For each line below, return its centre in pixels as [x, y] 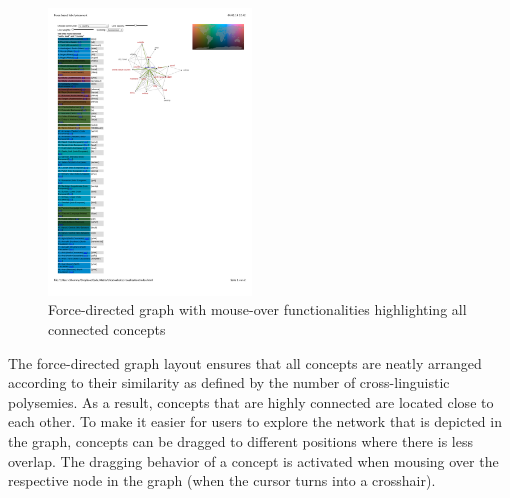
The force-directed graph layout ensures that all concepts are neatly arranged [245, 362]
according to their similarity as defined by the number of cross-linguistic [229, 382]
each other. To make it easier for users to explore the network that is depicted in [255, 421]
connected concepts [107, 329]
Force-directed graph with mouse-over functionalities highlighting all [257, 309]
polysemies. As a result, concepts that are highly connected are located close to [251, 401]
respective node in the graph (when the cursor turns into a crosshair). [222, 480]
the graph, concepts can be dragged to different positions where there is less [240, 441]
